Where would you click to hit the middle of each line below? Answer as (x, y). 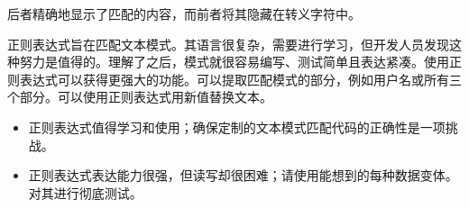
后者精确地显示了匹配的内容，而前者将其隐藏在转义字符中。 (184, 14)
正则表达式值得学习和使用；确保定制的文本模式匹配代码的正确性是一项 (237, 127)
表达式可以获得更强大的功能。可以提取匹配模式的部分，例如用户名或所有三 (240, 79)
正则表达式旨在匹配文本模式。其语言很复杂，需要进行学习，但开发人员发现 (228, 44)
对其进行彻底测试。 (85, 192)
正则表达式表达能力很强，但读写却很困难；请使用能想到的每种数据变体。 (243, 175)
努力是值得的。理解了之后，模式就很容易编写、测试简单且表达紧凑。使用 (234, 62)
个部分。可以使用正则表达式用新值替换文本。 (140, 97)
